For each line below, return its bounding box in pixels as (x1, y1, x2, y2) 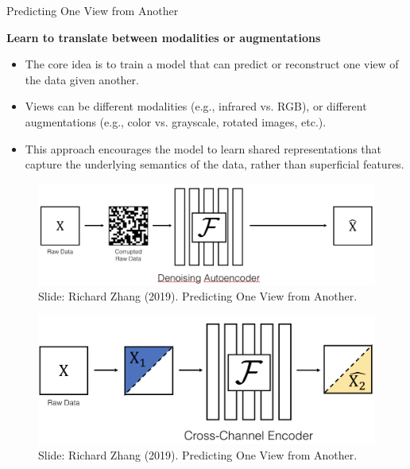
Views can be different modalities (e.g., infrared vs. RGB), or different (25, 98, 367, 114)
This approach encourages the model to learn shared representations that (25, 140, 382, 157)
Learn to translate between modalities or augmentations (6, 29, 321, 45)
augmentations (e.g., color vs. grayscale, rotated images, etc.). (25, 113, 327, 130)
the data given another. (25, 71, 139, 87)
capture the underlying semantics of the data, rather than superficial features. (25, 156, 404, 172)
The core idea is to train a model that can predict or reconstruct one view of (25, 56, 399, 72)
